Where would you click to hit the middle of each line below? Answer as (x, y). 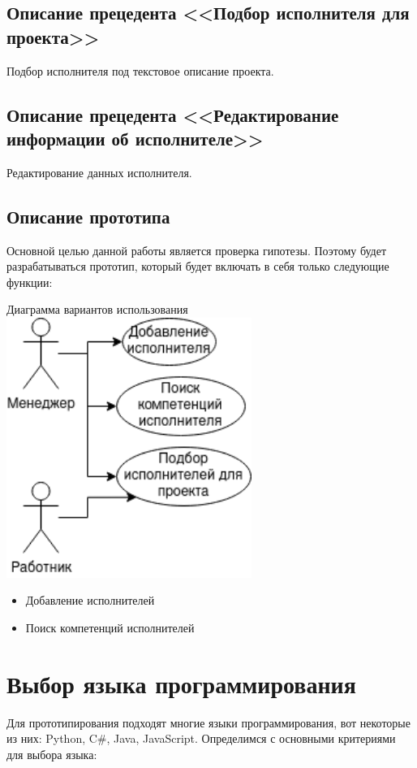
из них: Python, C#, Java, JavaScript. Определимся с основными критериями (201, 738)
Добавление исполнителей (90, 600)
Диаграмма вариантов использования (97, 309)
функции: (30, 282)
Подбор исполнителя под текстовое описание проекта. (140, 70)
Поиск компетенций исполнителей (110, 627)
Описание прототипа (88, 216)
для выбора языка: (52, 754)
